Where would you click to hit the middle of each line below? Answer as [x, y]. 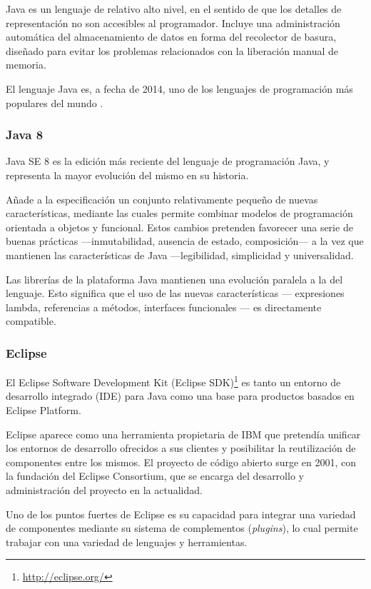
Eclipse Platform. [44, 409]
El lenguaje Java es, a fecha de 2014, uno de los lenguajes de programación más [179, 88]
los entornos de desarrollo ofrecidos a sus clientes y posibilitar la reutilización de [181, 448]
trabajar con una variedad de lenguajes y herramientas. [127, 542]
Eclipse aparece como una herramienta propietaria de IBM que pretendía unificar [183, 434]
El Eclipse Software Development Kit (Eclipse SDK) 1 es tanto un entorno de [173, 381]
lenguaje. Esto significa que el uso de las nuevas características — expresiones [175, 293]
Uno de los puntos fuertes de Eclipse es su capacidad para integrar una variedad [181, 514]
